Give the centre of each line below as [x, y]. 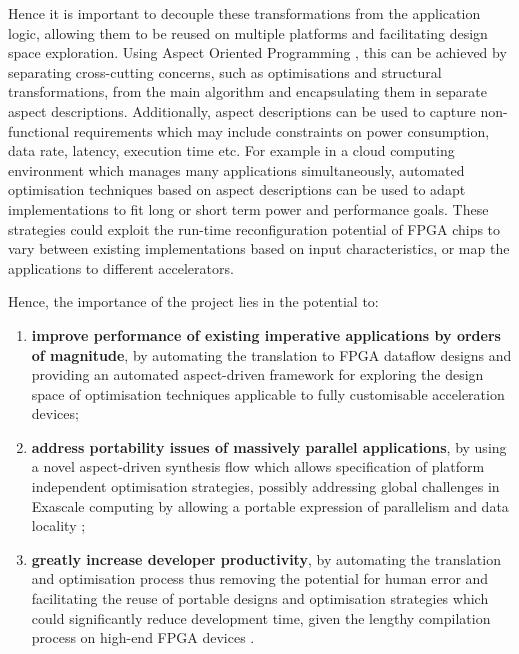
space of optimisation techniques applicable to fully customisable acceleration [268, 393]
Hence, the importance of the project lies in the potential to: [193, 301]
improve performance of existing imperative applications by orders [266, 334]
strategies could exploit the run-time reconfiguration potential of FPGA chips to [254, 228]
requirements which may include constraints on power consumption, [281, 130]
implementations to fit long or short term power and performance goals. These [248, 208]
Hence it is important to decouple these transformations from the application [244, 13]
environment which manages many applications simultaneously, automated [236, 169]
